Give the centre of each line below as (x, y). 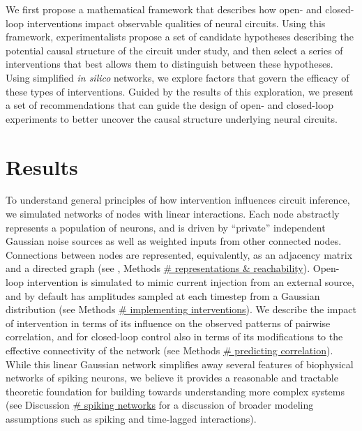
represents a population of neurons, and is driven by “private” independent (166, 227)
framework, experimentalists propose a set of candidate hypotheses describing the (180, 37)
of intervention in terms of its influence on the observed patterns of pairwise (168, 323)
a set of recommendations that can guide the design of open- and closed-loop (170, 105)
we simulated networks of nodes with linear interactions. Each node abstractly (173, 214)
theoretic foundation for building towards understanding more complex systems (175, 391)
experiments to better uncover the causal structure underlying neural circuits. (172, 118)
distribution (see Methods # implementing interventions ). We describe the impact (181, 309)
